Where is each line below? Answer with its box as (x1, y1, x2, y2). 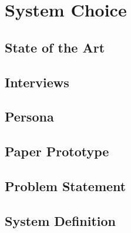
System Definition (5, 211, 116, 229)
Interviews (5, 73, 69, 91)
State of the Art (5, 38, 105, 56)
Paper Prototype (5, 142, 109, 160)
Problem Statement (5, 176, 126, 195)
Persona (5, 107, 54, 126)
